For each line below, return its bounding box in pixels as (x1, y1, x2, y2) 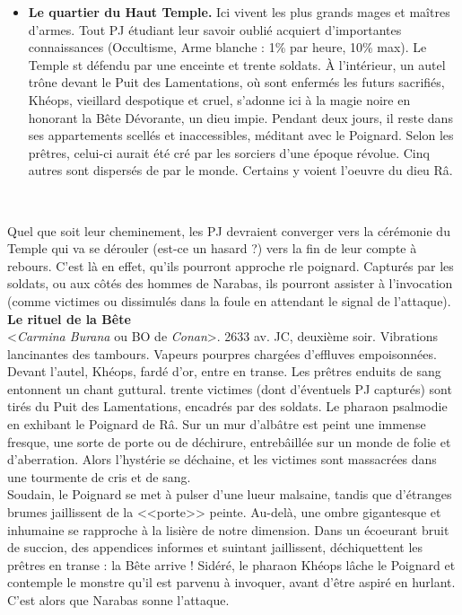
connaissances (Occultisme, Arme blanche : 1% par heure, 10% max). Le (28, 38, 427, 57)
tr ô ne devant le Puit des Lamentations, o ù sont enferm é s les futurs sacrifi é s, (28, 73, 445, 92)
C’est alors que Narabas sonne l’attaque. (7, 591, 230, 609)
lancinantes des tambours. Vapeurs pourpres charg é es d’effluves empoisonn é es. (7, 344, 437, 363)
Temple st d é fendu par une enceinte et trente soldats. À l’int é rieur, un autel (28, 55, 446, 74)
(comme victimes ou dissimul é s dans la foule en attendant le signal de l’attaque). (7, 291, 451, 310)
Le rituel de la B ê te (7, 309, 131, 328)
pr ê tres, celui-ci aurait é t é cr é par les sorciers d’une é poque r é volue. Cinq (28, 143, 430, 162)
